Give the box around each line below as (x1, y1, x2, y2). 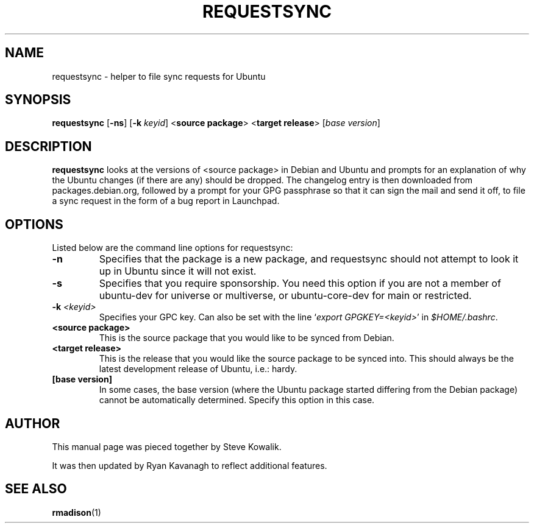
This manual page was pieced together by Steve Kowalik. (52, 441, 282, 452)
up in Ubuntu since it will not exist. (99, 265, 257, 278)
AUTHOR (5, 415, 60, 431)
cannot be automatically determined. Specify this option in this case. (99, 395, 375, 406)
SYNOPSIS (5, 92, 71, 108)
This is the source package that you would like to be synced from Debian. (99, 333, 394, 343)
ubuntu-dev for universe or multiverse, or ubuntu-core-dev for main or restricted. (99, 289, 472, 302)
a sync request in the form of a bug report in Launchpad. (52, 195, 280, 206)
